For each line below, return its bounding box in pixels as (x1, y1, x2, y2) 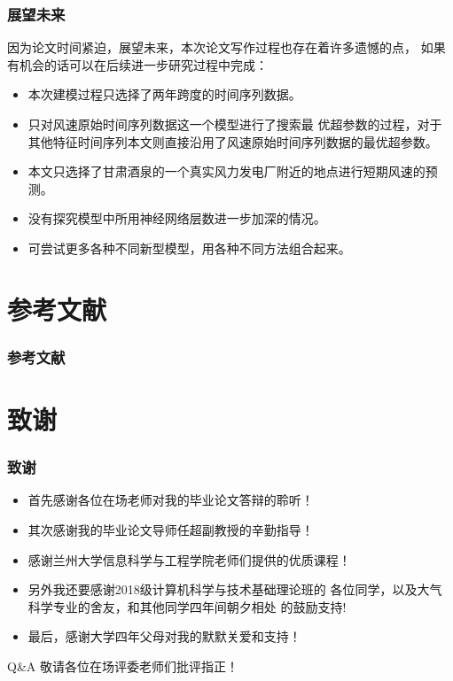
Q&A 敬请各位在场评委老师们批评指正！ (7, 656, 238, 675)
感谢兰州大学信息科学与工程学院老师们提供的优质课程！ (27, 550, 351, 569)
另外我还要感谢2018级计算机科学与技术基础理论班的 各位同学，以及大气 (27, 580, 442, 599)
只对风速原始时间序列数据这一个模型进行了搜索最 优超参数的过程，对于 (27, 115, 442, 133)
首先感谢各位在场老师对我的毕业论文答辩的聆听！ (27, 491, 314, 509)
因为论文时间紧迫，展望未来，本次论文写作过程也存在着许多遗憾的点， (7, 38, 417, 57)
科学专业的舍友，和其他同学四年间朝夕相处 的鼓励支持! (27, 597, 347, 615)
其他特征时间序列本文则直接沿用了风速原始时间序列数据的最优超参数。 (27, 132, 438, 151)
